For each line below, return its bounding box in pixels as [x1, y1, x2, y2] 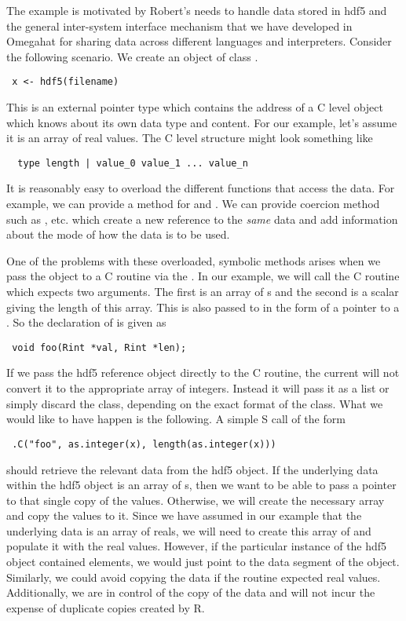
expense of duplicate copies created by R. [6, 599, 205, 616]
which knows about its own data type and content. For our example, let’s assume [6, 114, 397, 130]
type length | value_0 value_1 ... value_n [17, 157, 248, 169]
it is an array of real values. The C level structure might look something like [6, 130, 373, 146]
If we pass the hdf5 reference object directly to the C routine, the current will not [6, 364, 400, 381]
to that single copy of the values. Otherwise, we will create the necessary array [6, 491, 385, 508]
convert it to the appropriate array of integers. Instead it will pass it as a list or [6, 380, 390, 396]
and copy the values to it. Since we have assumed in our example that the [6, 507, 362, 524]
